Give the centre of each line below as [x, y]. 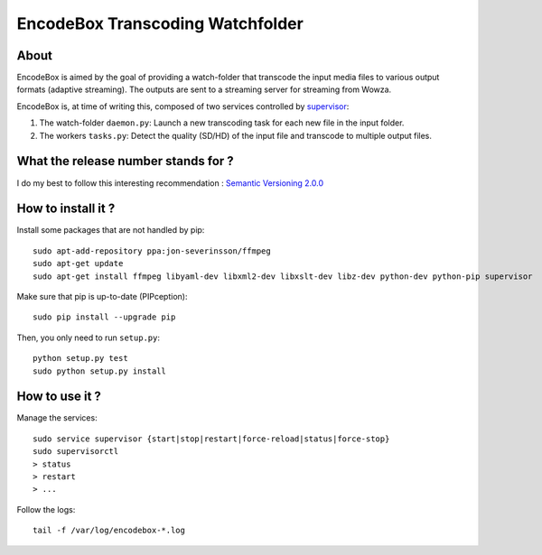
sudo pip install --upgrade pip [104, 317]
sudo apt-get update [78, 264]
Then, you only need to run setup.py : [88, 338]
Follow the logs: [46, 509]
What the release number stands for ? [125, 161]
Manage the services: [57, 418]
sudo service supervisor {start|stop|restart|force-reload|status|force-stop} [211, 439]
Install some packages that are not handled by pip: [111, 230]
